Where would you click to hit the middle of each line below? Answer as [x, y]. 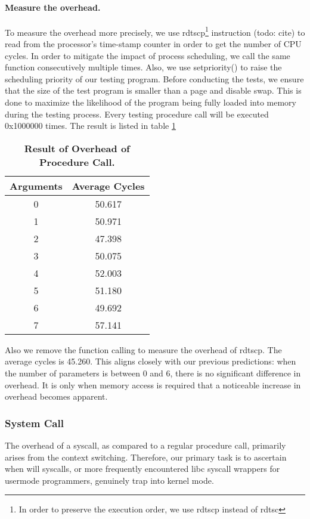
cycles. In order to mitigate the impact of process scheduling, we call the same [148, 55]
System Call [34, 423]
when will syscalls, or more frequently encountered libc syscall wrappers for [142, 469]
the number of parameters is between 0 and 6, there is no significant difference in [153, 373]
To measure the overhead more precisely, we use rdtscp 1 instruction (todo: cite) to [155, 31]
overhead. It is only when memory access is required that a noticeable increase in [153, 384]
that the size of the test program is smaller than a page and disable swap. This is [153, 90]
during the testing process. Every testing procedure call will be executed [137, 114]
